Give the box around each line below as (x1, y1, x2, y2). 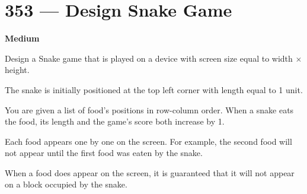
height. (5, 63, 30, 76)
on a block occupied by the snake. (5, 178, 127, 190)
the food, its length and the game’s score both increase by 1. (5, 115, 225, 128)
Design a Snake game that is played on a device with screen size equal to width (5, 52, 293, 64)
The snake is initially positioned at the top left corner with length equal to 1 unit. (5, 83, 303, 96)
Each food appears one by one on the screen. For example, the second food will (5, 135, 292, 147)
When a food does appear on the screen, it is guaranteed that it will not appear (5, 166, 295, 179)
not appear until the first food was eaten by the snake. (5, 147, 203, 159)
